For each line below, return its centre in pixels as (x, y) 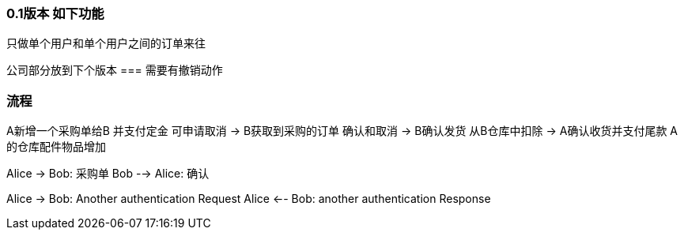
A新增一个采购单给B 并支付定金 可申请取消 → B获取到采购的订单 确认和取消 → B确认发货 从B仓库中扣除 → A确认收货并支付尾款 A (342, 131)
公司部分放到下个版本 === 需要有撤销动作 (115, 70)
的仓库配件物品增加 (56, 147)
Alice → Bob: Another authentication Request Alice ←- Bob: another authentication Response (249, 199)
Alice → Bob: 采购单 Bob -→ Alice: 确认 (108, 174)
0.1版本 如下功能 (55, 13)
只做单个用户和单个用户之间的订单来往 (106, 43)
